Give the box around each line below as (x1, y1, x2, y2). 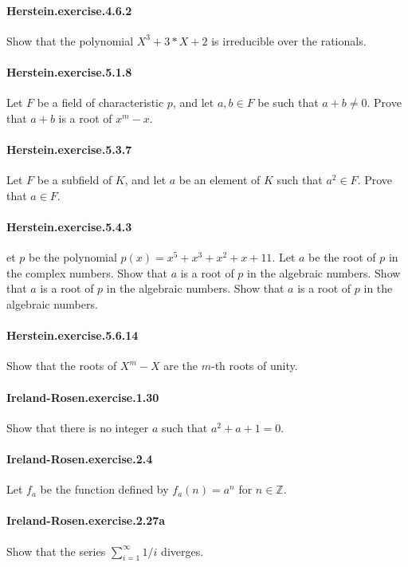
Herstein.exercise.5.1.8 (6, 63, 132, 80)
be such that (257, 94, 319, 111)
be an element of (178, 171, 261, 188)
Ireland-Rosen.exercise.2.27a (6, 512, 166, 529)
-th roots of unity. (210, 357, 298, 374)
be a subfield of (37, 171, 112, 188)
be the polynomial (29, 249, 117, 266)
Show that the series (6, 542, 106, 559)
